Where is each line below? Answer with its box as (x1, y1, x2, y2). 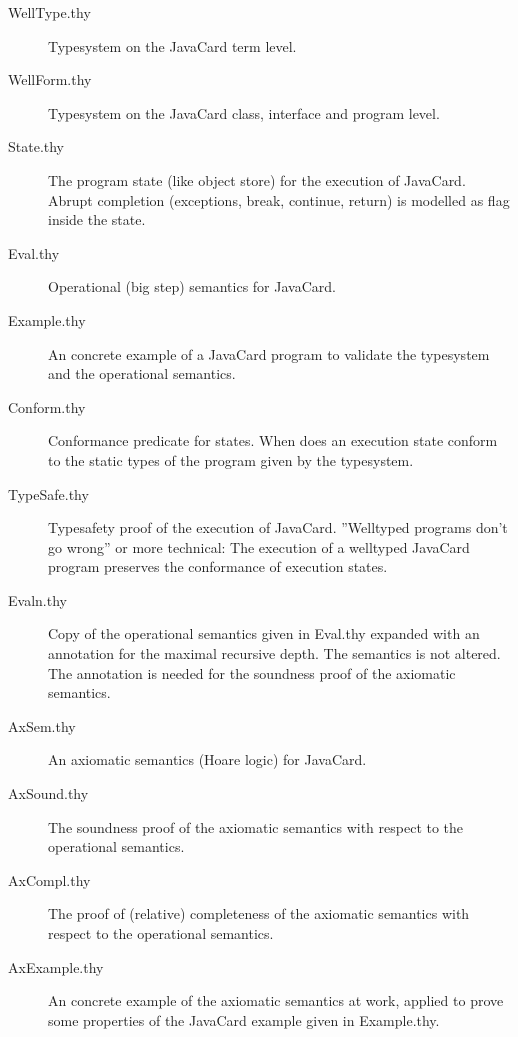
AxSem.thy (8, 715, 76, 736)
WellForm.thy (8, 69, 92, 90)
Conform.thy (8, 396, 86, 417)
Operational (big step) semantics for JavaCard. (48, 276, 336, 297)
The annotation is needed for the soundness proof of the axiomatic (48, 662, 456, 683)
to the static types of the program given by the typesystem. (48, 449, 414, 470)
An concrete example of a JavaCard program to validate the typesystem (48, 343, 490, 364)
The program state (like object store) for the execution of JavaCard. (48, 169, 466, 190)
